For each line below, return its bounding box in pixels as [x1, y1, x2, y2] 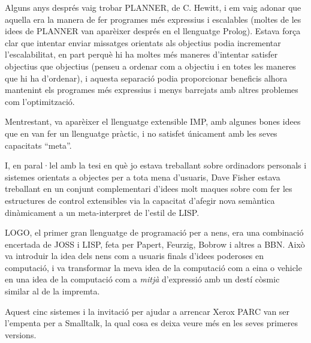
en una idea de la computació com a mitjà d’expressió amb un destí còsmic [5, 273, 280, 285]
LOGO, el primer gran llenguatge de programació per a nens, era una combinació [5, 226, 304, 239]
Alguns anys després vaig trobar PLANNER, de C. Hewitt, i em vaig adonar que [5, 1, 301, 13]
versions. [5, 328, 37, 341]
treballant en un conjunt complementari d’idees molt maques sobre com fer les [5, 182, 292, 195]
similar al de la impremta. [5, 285, 100, 297]
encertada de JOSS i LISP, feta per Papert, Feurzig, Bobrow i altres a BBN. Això [5, 237, 305, 250]
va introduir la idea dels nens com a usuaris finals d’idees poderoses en [5, 249, 264, 262]
